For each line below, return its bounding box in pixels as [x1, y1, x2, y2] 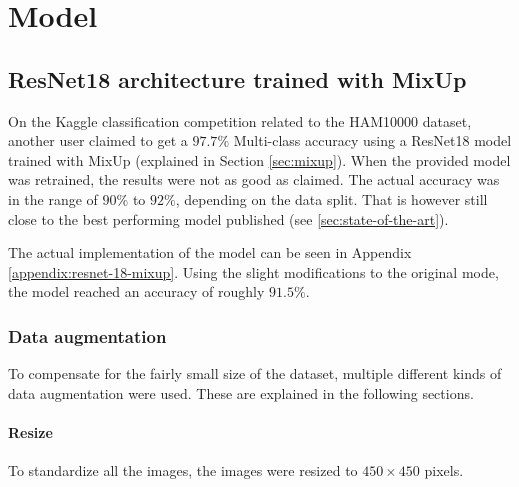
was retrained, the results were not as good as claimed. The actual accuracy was [8, 169, 500, 190]
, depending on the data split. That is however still [175, 188, 488, 209]
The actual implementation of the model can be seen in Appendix [8, 242, 412, 263]
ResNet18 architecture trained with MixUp [8, 63, 467, 94]
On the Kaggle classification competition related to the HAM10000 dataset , [8, 110, 472, 131]
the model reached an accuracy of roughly [8, 281, 265, 302]
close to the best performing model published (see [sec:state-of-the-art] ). [8, 208, 449, 229]
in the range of [8, 188, 98, 209]
